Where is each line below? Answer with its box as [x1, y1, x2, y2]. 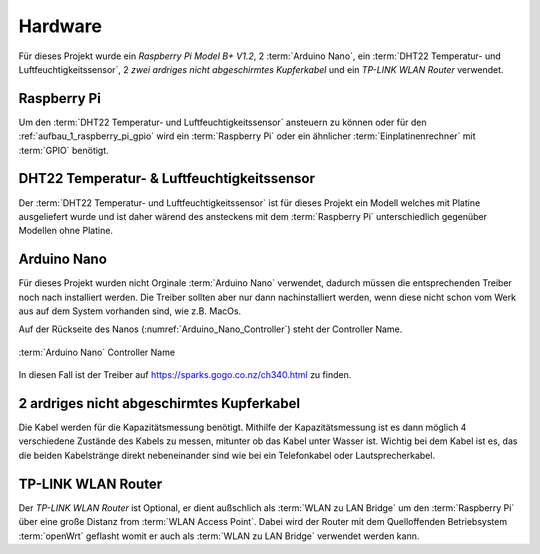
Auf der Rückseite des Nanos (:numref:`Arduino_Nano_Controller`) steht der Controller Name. [18, 323, 403, 335]
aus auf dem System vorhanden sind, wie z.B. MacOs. [18, 305, 242, 317]
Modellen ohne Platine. [18, 225, 114, 237]
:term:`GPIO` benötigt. [18, 144, 109, 156]
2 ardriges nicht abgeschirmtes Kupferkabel [18, 395, 300, 412]
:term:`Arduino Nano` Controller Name [18, 346, 175, 358]
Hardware [18, 15, 102, 37]
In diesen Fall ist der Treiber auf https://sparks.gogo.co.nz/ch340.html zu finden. [18, 369, 352, 381]
